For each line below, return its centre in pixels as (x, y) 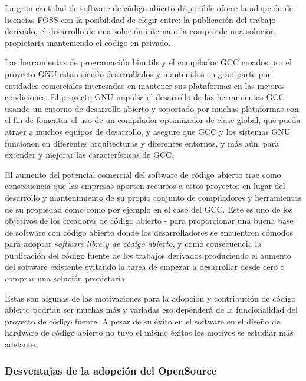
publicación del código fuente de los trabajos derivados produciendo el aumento (148, 255)
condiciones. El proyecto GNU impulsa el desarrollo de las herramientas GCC (145, 97)
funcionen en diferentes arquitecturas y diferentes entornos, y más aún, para (142, 143)
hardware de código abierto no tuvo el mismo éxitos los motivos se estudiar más (149, 332)
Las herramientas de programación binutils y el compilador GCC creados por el (148, 62)
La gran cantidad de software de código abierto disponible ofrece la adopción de (149, 8)
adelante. (21, 344)
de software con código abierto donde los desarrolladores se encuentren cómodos (149, 232)
